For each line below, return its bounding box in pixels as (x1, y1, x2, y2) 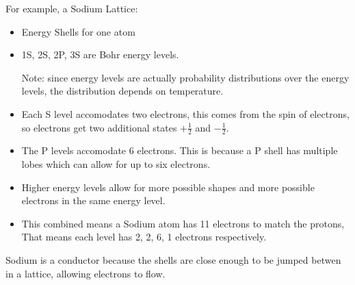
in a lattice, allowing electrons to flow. (5, 266, 166, 280)
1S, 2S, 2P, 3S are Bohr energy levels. (21, 47, 179, 62)
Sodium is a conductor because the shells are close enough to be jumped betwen (5, 252, 341, 267)
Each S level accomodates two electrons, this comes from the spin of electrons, (21, 106, 350, 121)
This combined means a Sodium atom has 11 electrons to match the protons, (21, 216, 345, 230)
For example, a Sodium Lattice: (5, 1, 138, 15)
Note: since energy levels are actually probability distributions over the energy (21, 70, 350, 84)
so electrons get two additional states (21, 120, 177, 134)
